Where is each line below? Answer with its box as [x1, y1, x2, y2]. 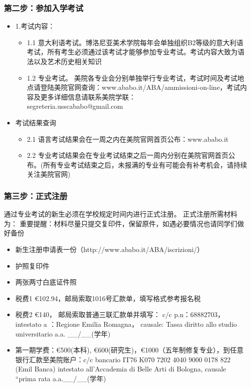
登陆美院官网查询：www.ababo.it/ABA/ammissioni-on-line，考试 [40, 82, 240, 92]
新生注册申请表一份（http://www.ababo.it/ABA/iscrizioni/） [15, 244, 204, 254]
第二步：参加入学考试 [4, 1, 84, 14]
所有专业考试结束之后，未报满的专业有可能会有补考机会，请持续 [43, 159, 248, 169]
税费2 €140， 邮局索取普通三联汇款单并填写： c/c [15, 309, 172, 320]
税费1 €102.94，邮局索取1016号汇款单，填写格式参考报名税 [15, 293, 201, 303]
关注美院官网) [27, 169, 71, 179]
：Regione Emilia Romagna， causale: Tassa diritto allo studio [49, 319, 237, 329]
